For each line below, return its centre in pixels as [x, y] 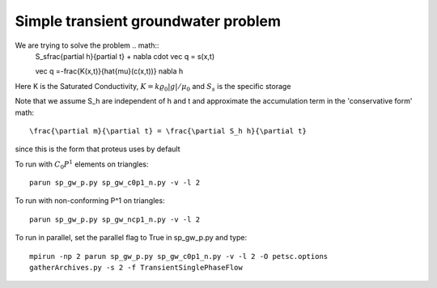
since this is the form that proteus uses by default [98, 149]
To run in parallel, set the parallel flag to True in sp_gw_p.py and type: [131, 238]
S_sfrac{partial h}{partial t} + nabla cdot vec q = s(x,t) [125, 56]
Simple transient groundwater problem [148, 21]
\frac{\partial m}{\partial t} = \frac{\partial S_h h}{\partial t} [168, 131]
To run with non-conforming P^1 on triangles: [90, 201]
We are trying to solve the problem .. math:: [87, 45]
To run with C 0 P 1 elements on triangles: [82, 165]
